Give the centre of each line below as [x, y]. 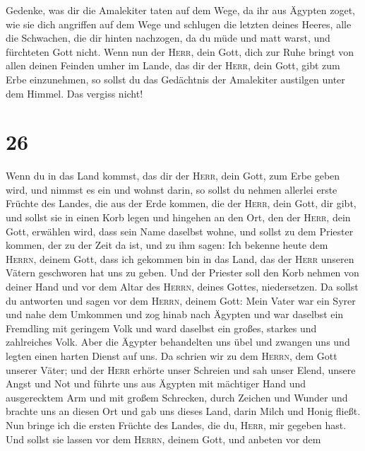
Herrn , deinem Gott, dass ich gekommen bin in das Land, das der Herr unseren [180, 258]
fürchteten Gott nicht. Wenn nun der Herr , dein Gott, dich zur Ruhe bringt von [180, 51]
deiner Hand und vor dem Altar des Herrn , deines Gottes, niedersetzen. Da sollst [182, 287]
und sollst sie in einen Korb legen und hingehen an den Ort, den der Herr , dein [178, 217]
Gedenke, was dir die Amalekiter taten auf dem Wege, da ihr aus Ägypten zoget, [181, 10]
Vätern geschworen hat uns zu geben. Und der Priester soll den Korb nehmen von [182, 273]
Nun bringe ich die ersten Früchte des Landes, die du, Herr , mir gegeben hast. [176, 424]
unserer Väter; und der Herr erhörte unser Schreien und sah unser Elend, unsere [181, 369]
